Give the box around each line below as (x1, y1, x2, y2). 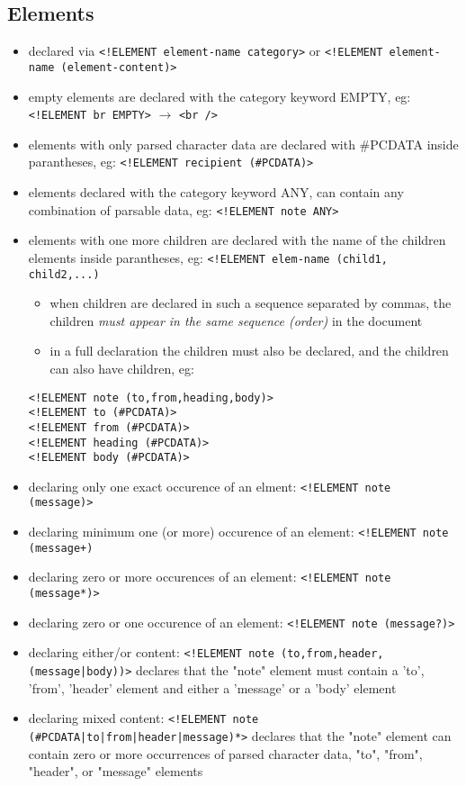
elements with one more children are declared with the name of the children (28, 230, 446, 249)
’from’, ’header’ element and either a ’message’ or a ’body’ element (28, 678, 397, 697)
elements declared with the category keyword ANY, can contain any (28, 183, 404, 202)
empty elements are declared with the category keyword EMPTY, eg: (28, 86, 411, 105)
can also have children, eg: (49, 358, 194, 377)
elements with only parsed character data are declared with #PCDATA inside (28, 134, 459, 153)
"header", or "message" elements (28, 762, 203, 781)
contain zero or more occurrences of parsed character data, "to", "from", (28, 744, 423, 763)
